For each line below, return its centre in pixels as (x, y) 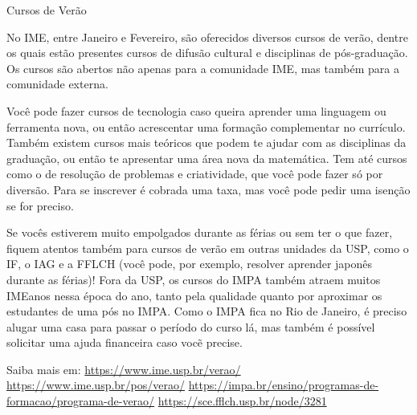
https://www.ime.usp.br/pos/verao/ (96, 385)
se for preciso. (40, 205)
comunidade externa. (57, 84)
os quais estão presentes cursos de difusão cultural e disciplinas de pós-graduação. (207, 53)
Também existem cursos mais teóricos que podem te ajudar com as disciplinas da (206, 142)
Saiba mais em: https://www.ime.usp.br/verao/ (124, 369)
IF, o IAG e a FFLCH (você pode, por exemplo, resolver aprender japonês (190, 264)
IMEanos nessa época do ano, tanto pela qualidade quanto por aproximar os (194, 295)
